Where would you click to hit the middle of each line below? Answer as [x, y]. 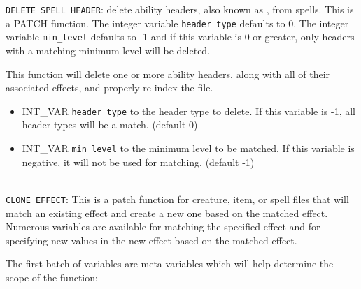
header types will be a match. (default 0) [110, 125]
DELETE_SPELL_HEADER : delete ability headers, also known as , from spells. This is [180, 9]
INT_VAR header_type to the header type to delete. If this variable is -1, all [189, 111]
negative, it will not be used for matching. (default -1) [138, 162]
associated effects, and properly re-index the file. [109, 88]
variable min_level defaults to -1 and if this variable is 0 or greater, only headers [180, 37]
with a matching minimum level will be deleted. [108, 50]
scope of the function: [52, 277]
